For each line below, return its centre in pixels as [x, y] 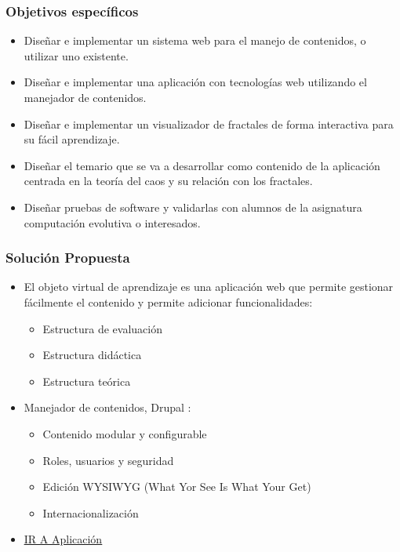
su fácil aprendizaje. [72, 139]
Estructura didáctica [92, 355]
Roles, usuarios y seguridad [108, 460]
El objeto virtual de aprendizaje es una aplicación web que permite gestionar [209, 287]
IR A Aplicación [63, 539]
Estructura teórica [87, 381]
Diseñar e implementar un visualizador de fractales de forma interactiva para [209, 123]
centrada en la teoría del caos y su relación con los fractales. [168, 181]
